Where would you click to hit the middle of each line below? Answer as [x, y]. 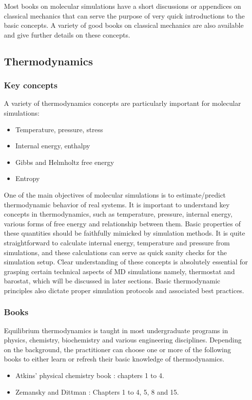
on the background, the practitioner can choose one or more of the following [117, 349]
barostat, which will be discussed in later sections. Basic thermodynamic [112, 281]
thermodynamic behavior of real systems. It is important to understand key [117, 204]
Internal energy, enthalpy [53, 146]
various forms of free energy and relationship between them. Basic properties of [122, 223]
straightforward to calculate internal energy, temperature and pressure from [117, 242]
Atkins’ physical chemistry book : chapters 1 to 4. [90, 375]
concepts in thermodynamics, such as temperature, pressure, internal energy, [118, 214]
